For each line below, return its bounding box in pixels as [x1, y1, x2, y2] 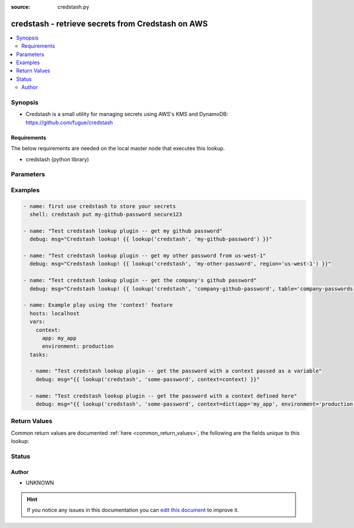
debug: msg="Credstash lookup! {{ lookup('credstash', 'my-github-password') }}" [29, 236, 273, 243]
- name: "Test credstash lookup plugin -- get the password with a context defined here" [29, 392, 297, 399]
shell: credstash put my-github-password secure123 [29, 211, 182, 218]
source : [11, 4, 31, 10]
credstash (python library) [25, 156, 90, 163]
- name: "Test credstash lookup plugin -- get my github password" [23, 227, 223, 234]
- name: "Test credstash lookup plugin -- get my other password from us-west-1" [23, 252, 267, 259]
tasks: [29, 351, 49, 358]
